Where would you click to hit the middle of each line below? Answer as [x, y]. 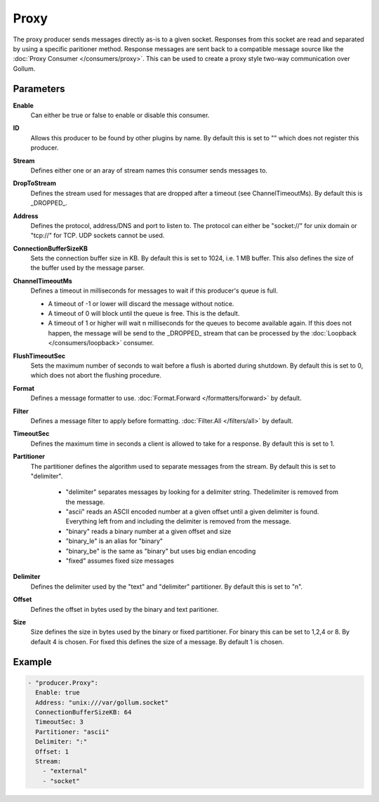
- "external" [65, 771]
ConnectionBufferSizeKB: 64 [84, 712]
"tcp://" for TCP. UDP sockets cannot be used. [98, 236]
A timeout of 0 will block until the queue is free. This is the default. [144, 314]
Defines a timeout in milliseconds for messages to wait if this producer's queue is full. [154, 290]
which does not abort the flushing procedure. [96, 375]
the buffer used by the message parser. [88, 268]
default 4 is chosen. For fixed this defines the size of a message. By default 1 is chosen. [157, 641]
